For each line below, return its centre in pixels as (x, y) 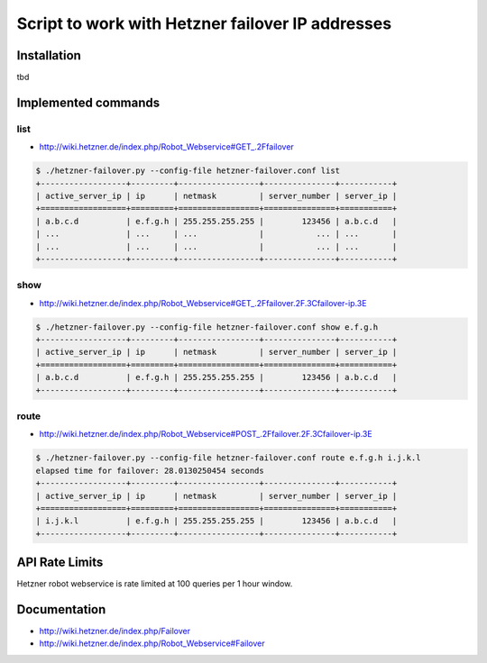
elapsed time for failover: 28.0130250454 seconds (150, 470)
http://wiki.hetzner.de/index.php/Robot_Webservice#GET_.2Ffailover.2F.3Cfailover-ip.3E (203, 303)
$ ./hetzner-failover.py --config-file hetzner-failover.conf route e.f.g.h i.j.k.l (228, 458)
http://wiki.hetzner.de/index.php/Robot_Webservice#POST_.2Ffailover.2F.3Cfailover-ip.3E (206, 434)
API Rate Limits (60, 563)
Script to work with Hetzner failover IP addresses (204, 23)
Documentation (61, 609)
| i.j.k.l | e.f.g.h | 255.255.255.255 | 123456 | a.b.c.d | (216, 521)
